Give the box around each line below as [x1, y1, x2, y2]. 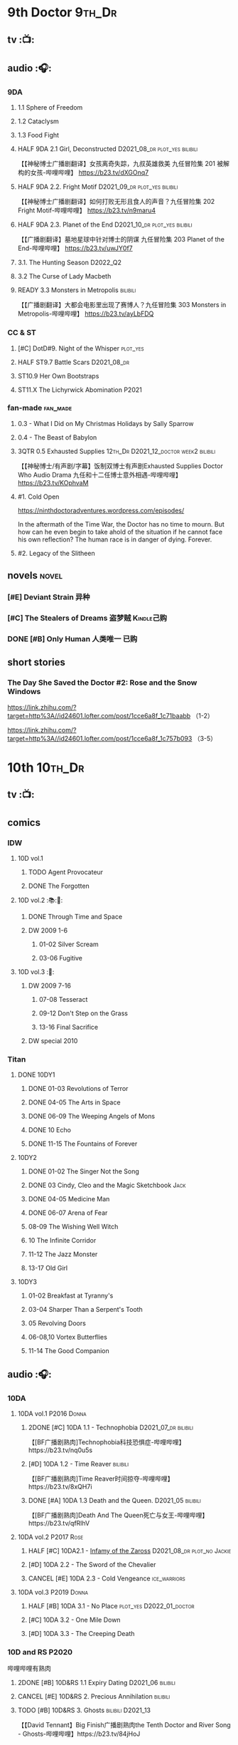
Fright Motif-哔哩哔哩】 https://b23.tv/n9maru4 [17, 206, 156, 214]
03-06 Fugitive [38, 953, 83, 962]
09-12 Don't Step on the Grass [38, 1009, 129, 1018]
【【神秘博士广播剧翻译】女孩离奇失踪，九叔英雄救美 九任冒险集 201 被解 [17, 160, 229, 168]
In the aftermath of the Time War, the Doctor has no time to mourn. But [17, 519, 225, 528]
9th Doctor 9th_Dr [7, 4, 117, 21]
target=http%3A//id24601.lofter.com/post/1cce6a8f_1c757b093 [7, 734, 193, 742]
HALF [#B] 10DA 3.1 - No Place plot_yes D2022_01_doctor [28, 1601, 195, 1610]
